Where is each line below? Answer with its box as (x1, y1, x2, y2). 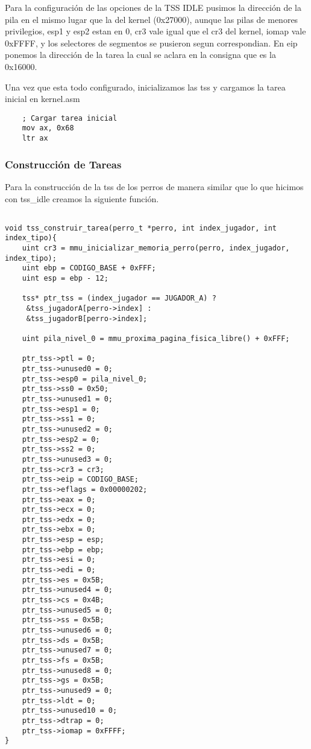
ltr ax (22, 134, 48, 143)
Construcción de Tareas (5, 156, 122, 171)
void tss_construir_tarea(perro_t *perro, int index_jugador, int (5, 223, 277, 232)
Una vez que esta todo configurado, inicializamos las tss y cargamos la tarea (5, 80, 286, 93)
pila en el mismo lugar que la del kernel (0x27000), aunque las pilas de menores (5, 13, 298, 25)
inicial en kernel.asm (5, 92, 80, 105)
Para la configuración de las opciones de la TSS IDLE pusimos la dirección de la (5, 1, 301, 13)
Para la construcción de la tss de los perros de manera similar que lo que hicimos (5, 180, 304, 193)
